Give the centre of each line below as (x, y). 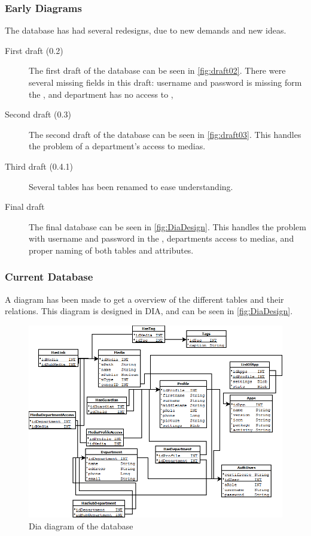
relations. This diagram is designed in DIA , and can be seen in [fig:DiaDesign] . (149, 311)
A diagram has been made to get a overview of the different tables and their (144, 299)
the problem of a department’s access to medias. (117, 146)
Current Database (49, 277)
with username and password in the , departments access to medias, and (161, 238)
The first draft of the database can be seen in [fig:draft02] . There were (157, 70)
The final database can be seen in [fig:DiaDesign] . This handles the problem (167, 226)
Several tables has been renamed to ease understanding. (131, 186)
